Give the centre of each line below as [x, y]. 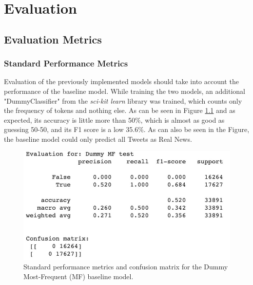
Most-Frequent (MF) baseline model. [78, 276]
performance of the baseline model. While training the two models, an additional [125, 91]
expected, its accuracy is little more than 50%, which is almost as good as [114, 120]
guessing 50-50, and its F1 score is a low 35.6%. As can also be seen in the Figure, [127, 129]
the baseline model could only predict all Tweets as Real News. [98, 139]
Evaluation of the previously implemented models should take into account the [121, 81]
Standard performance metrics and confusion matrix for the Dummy [126, 267]
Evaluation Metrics [53, 39]
